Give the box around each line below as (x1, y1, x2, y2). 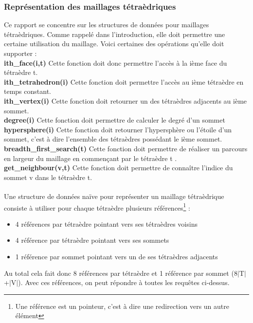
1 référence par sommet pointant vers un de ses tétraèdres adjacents (15, 251, 218, 261)
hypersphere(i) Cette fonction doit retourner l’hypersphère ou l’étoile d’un (4, 124, 232, 134)
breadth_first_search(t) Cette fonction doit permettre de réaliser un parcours (4, 143, 248, 153)
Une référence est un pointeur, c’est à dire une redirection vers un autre (15, 301, 229, 311)
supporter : (4, 48, 37, 58)
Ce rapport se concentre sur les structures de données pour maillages (4, 19, 209, 30)
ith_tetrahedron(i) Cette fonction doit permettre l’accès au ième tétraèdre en (4, 76, 244, 87)
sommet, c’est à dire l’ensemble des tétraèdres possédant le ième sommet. (4, 134, 222, 144)
